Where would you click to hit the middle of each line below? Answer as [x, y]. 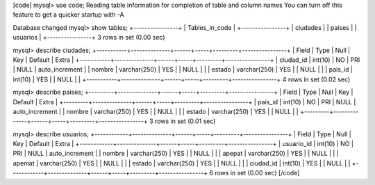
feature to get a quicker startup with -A [68, 15]
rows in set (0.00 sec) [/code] [257, 173]
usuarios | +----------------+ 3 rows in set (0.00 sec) [89, 38]
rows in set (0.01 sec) [185, 121]
